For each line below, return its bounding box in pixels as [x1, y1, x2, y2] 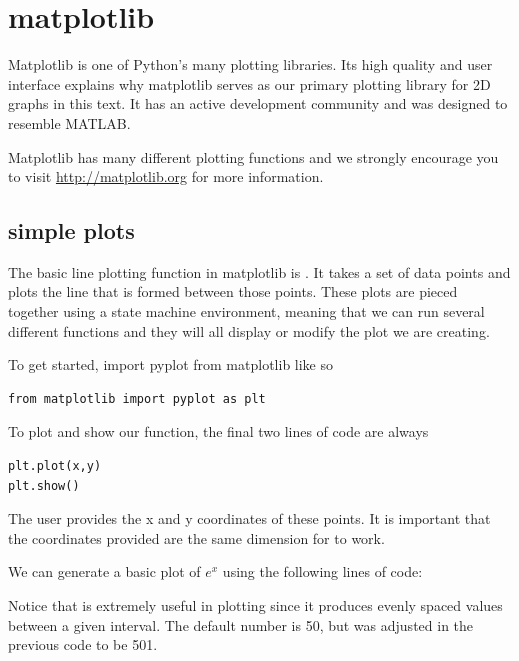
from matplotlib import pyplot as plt [8, 391, 266, 406]
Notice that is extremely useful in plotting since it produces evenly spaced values [8, 595, 503, 616]
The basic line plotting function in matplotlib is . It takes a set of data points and [8, 261, 511, 282]
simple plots [8, 215, 135, 246]
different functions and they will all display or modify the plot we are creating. [8, 320, 490, 341]
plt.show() [8, 478, 80, 493]
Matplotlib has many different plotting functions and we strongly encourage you [8, 146, 499, 167]
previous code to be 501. [8, 634, 158, 655]
